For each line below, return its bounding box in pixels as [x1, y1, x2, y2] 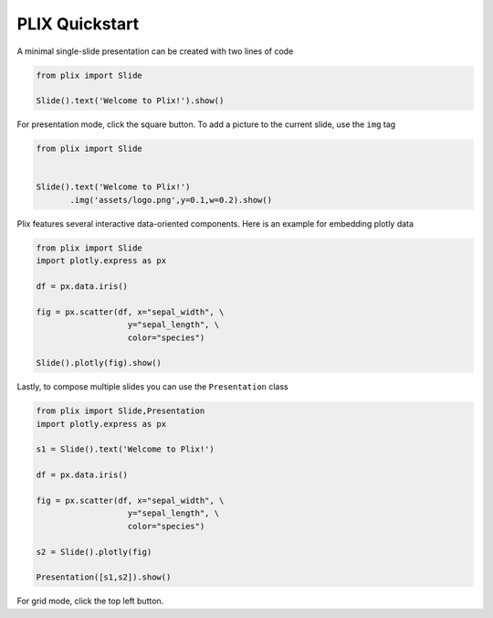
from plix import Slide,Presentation [36, 406, 205, 416]
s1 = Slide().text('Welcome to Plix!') [36, 444, 215, 454]
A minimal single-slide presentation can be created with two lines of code [16, 46, 294, 57]
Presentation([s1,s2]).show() [36, 572, 172, 582]
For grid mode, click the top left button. [16, 595, 164, 607]
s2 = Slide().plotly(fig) [36, 547, 152, 557]
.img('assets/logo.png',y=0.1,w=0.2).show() [69, 195, 273, 205]
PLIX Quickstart [16, 14, 140, 34]
